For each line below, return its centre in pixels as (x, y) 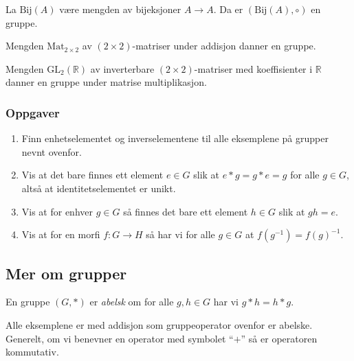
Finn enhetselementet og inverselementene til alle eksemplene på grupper (175, 138)
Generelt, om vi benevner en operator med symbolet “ (120, 338)
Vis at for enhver (57, 211)
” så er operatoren (279, 338)
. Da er (228, 9)
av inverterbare (122, 68)
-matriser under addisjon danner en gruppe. (224, 46)
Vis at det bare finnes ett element (92, 175)
